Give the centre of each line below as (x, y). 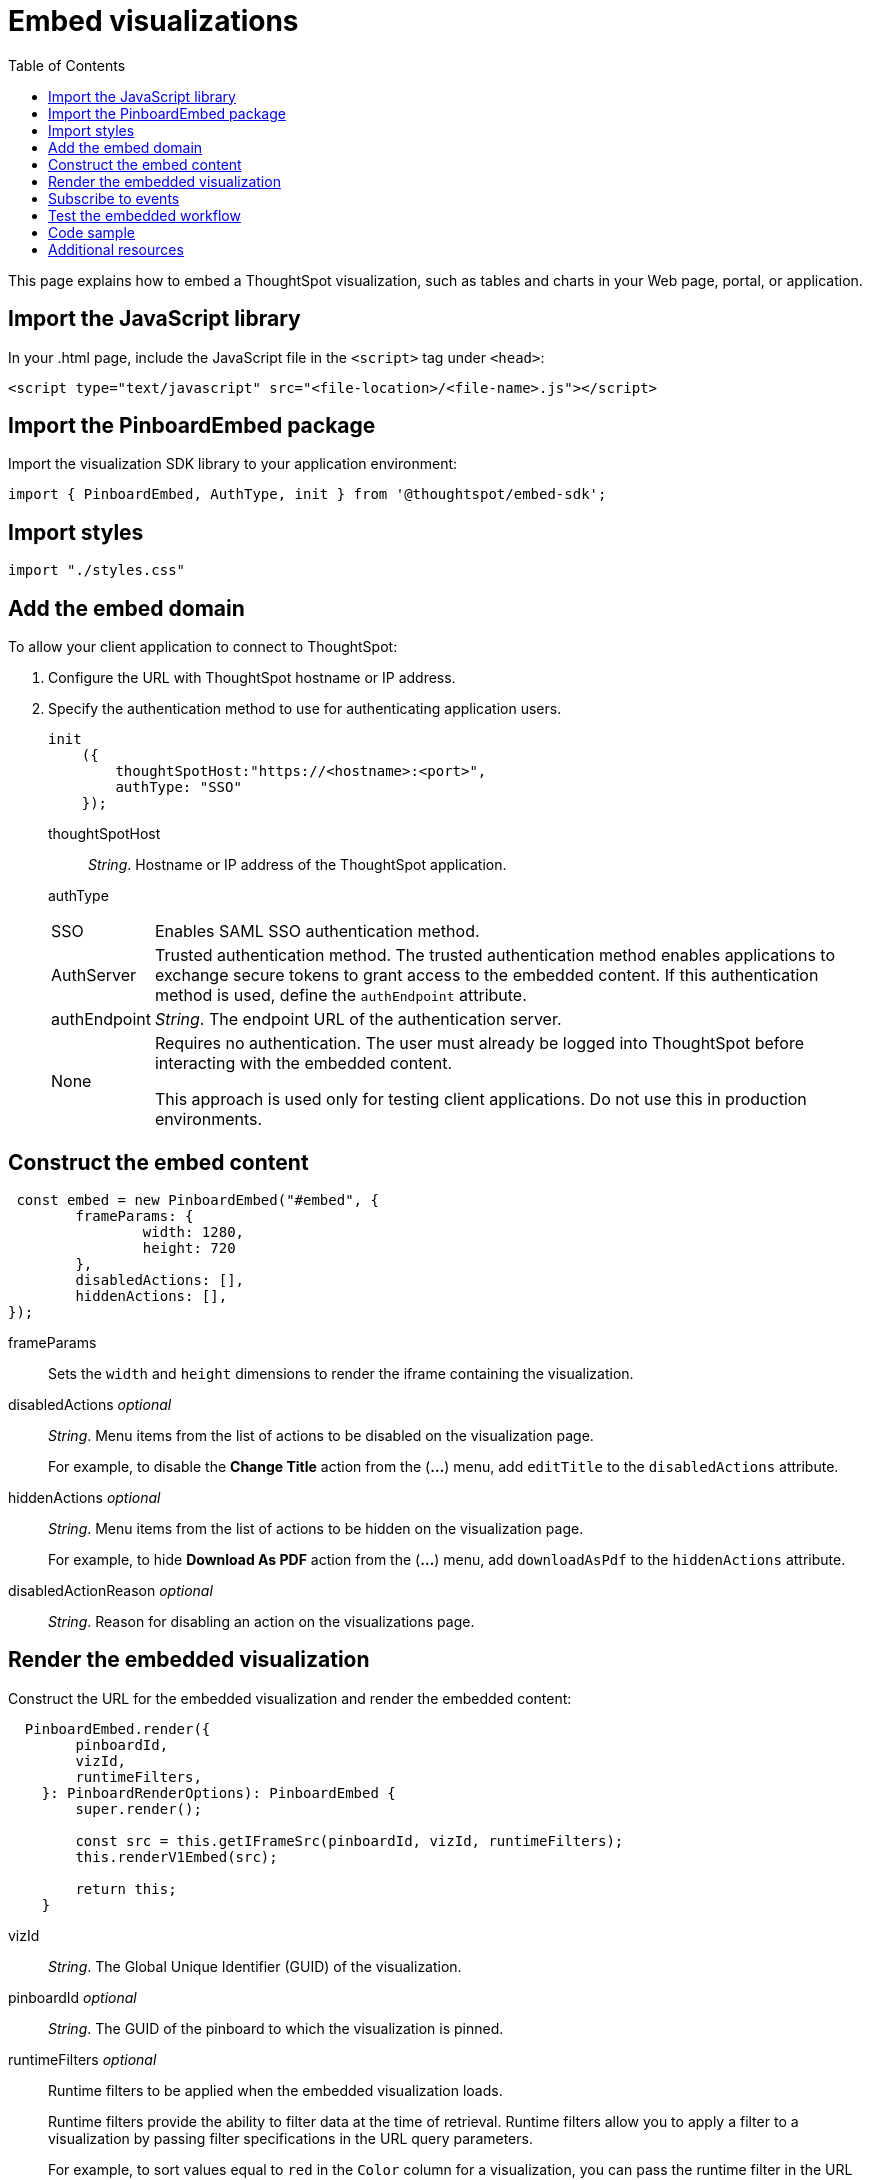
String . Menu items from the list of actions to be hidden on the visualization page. (316, 1528)
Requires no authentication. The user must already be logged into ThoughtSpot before (479, 1043)
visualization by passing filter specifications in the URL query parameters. (290, 2138)
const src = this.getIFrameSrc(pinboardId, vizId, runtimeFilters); (349, 1840)
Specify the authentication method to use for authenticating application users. (305, 709)
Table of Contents (67, 65)
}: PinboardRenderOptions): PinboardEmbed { (218, 1792)
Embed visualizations (153, 21)
